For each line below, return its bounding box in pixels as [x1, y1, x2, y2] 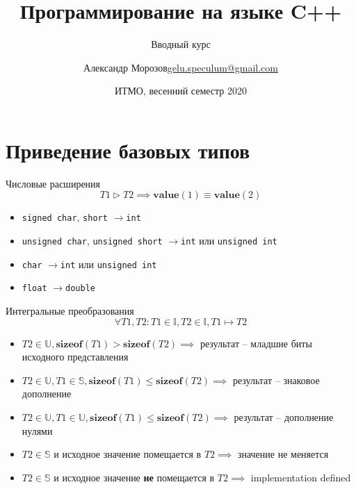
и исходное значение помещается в [54, 447, 202, 461]
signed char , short [22, 210, 108, 224]
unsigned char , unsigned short [22, 233, 163, 248]
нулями [22, 423, 53, 438]
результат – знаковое [232, 372, 320, 387]
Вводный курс [151, 37, 211, 51]
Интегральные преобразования [6, 304, 134, 318]
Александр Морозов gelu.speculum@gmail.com [83, 60, 278, 74]
